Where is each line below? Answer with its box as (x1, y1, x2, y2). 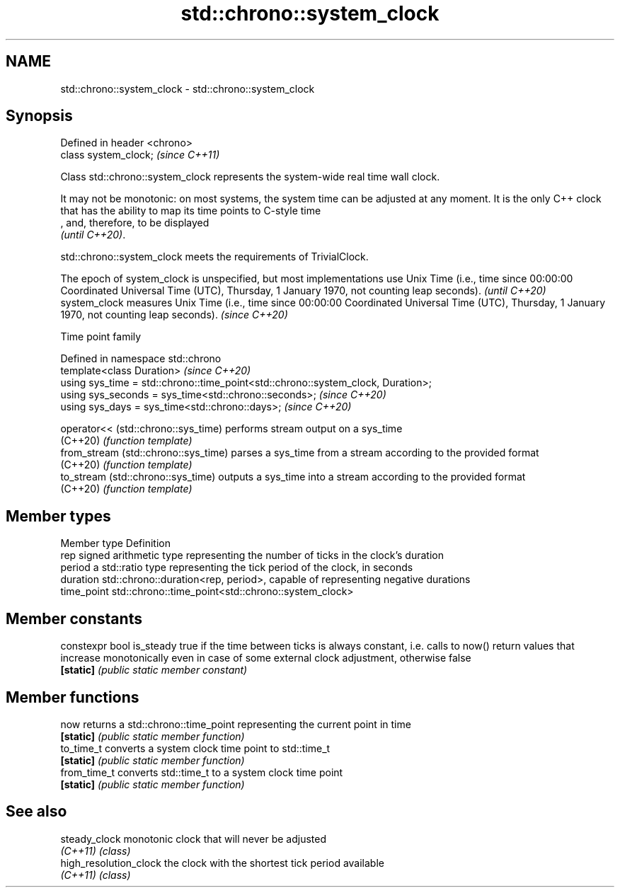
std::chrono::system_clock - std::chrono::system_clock (60, 82, 315, 95)
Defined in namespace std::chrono (60, 352, 222, 365)
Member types (6, 507, 111, 525)
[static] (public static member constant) (60, 664, 248, 676)
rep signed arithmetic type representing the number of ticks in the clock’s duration (60, 549, 444, 562)
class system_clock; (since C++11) (60, 149, 220, 161)
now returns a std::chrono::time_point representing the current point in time (60, 718, 411, 730)
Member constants (6, 609, 142, 628)
